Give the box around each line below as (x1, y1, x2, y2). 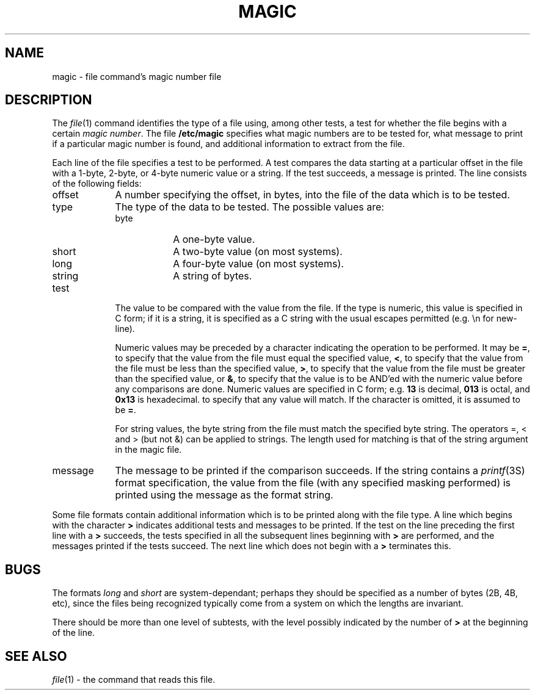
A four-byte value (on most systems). (173, 257, 344, 270)
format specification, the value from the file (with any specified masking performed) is (115, 477, 511, 489)
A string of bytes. (173, 270, 252, 283)
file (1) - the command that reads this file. (52, 674, 216, 685)
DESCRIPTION (5, 92, 92, 108)
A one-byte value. (173, 233, 255, 246)
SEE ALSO (5, 648, 67, 664)
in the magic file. (115, 444, 182, 455)
